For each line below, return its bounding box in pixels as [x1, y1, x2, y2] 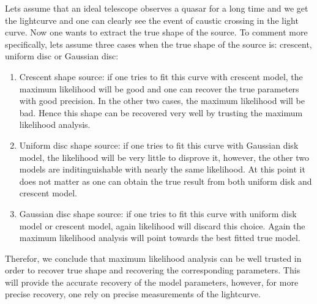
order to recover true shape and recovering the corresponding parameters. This [5, 264, 300, 276]
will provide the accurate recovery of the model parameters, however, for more [5, 275, 299, 288]
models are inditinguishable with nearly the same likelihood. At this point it [19, 163, 305, 176]
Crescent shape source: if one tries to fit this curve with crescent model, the [19, 70, 303, 83]
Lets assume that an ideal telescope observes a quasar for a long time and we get [5, 2, 308, 14]
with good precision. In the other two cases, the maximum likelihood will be [19, 94, 305, 107]
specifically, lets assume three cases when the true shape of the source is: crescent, [5, 37, 312, 50]
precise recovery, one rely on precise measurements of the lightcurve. [5, 287, 261, 300]
